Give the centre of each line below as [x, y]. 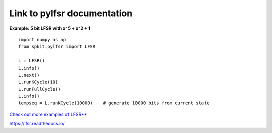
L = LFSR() [32, 61]
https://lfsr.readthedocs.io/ [37, 124]
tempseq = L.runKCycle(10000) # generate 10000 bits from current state [114, 103]
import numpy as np [42, 40]
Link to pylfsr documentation [71, 13]
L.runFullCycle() [40, 89]
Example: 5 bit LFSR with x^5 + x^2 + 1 [50, 28]
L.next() [29, 75]
